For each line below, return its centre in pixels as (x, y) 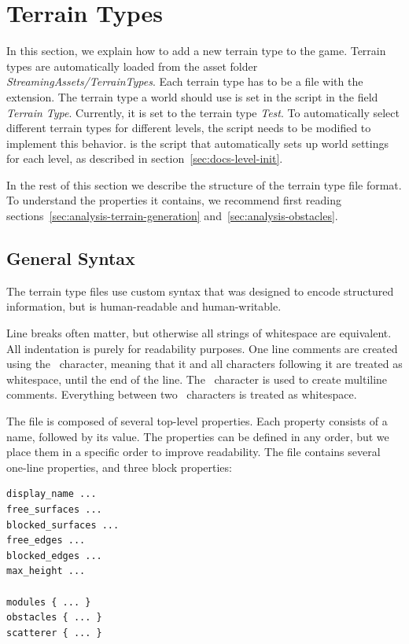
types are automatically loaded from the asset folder (132, 66)
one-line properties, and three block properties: (119, 467)
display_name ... (52, 494)
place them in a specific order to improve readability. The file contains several (193, 452)
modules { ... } (49, 602)
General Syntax (71, 258)
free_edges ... (46, 541)
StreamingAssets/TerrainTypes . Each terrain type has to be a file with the (185, 81)
